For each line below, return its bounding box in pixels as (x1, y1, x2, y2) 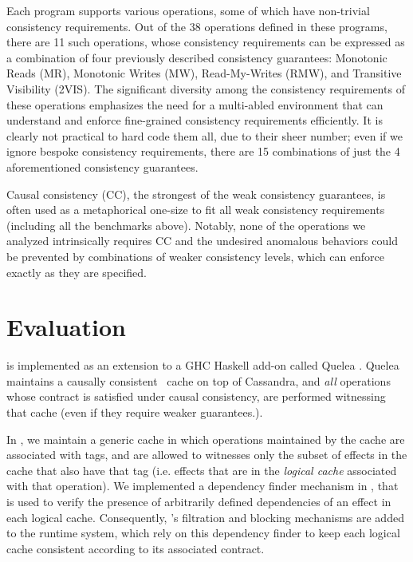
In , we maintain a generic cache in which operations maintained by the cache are (6, 430, 405, 447)
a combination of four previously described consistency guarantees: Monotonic (6, 49, 387, 65)
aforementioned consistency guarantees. (6, 158, 199, 175)
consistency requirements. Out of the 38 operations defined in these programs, (6, 18, 387, 34)
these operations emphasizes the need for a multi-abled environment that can (6, 96, 383, 113)
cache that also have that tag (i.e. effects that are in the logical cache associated (6, 461, 397, 478)
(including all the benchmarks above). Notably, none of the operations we (6, 216, 366, 233)
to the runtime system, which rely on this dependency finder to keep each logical (6, 524, 400, 541)
